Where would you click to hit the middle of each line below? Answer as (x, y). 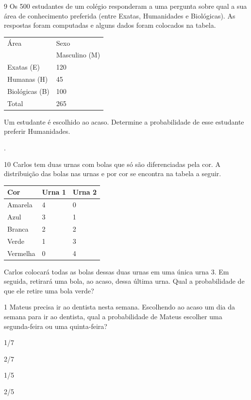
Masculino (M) (78, 55)
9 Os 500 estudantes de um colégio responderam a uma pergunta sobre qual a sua (125, 6)
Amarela (20, 205)
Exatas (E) (24, 67)
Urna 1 (54, 192)
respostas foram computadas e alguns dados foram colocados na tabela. (110, 25)
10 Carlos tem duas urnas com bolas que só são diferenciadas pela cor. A (112, 164)
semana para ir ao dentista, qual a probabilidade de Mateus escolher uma (113, 316)
